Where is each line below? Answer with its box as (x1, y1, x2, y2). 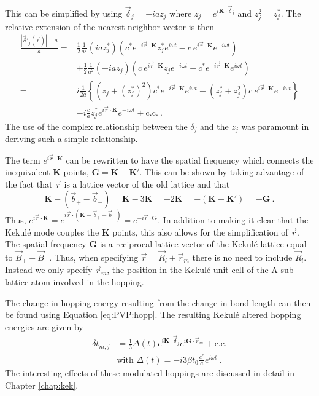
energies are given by (5, 320, 83, 333)
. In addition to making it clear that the (158, 213, 309, 226)
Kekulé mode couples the (5, 225, 99, 238)
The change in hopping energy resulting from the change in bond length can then (5, 296, 311, 309)
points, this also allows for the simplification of (112, 225, 288, 238)
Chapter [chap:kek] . (5, 379, 79, 392)
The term (5, 153, 40, 166)
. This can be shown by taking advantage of (139, 165, 304, 178)
